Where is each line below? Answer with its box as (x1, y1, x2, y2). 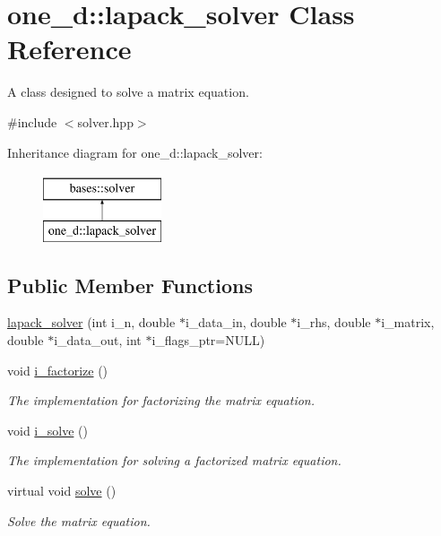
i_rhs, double (297, 313, 371, 332)
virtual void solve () (7, 481, 117, 500)
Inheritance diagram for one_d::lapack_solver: (7, 143, 263, 161)
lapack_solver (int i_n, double (7, 313, 176, 332)
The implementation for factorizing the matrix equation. (7, 391, 316, 410)
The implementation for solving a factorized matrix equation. (7, 451, 342, 470)
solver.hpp (77, 112, 134, 131)
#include (7, 112, 57, 131)
